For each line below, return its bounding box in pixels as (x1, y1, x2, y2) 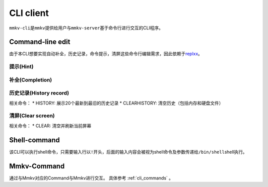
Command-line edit (9, 38, 70, 46)
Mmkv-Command (9, 162, 65, 170)
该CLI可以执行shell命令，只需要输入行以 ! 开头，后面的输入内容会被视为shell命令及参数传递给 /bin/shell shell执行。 (9, 149, 248, 155)
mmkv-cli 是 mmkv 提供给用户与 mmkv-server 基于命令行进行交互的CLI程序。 (9, 25, 163, 31)
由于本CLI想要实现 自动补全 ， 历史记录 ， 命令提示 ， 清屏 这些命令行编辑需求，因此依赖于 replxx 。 (9, 51, 203, 57)
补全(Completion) (9, 76, 52, 83)
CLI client (9, 7, 49, 18)
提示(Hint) (9, 63, 34, 70)
